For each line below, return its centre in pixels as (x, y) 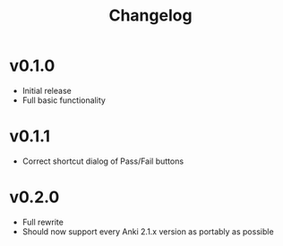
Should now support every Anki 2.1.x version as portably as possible (148, 231)
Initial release (47, 90)
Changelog (150, 16)
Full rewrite (43, 222)
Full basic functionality (64, 100)
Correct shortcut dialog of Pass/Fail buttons (103, 161)
